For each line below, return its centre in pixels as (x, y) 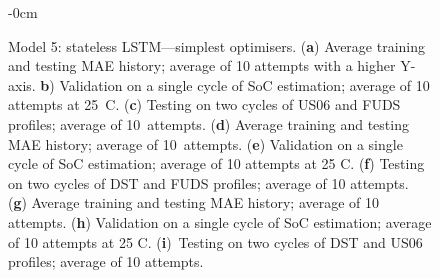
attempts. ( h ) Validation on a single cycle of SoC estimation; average (220, 221)
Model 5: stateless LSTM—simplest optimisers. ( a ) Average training (216, 45)
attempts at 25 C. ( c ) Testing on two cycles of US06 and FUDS (204, 104)
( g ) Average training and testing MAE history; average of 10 (194, 202)
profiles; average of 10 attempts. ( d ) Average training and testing (208, 123)
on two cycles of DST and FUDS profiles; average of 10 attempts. (208, 182)
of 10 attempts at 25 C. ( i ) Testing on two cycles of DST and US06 (215, 241)
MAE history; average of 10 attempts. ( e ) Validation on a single (205, 143)
